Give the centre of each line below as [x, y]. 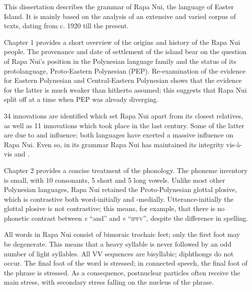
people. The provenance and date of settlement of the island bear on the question [125, 51]
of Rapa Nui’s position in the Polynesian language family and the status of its [120, 61]
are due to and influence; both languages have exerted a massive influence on [119, 135]
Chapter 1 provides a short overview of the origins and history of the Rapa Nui [122, 42]
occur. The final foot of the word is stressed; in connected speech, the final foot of [126, 263]
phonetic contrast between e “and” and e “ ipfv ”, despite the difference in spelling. [126, 218]
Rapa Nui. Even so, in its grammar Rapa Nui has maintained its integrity [114, 144]
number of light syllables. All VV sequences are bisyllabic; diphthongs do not [119, 253]
